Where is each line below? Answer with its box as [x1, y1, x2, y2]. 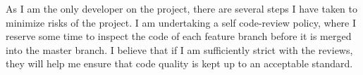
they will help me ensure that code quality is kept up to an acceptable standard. [6, 56, 353, 71]
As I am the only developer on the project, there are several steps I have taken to [6, 1, 357, 15]
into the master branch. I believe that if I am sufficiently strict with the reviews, [6, 42, 353, 57]
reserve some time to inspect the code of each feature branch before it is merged [6, 29, 352, 43]
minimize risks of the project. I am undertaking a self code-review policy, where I [6, 15, 357, 29]
